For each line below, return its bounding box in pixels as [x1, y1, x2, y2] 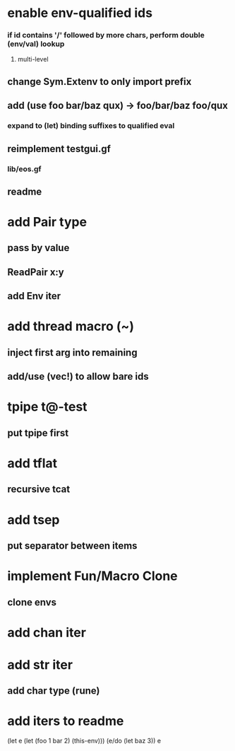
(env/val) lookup [7, 39, 65, 49]
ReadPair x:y [7, 266, 65, 278]
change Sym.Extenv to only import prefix [7, 76, 192, 88]
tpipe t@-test [7, 399, 88, 415]
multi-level [17, 55, 49, 64]
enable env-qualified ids [7, 5, 153, 21]
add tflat [7, 455, 58, 471]
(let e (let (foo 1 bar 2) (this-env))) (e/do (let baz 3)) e [7, 737, 162, 745]
